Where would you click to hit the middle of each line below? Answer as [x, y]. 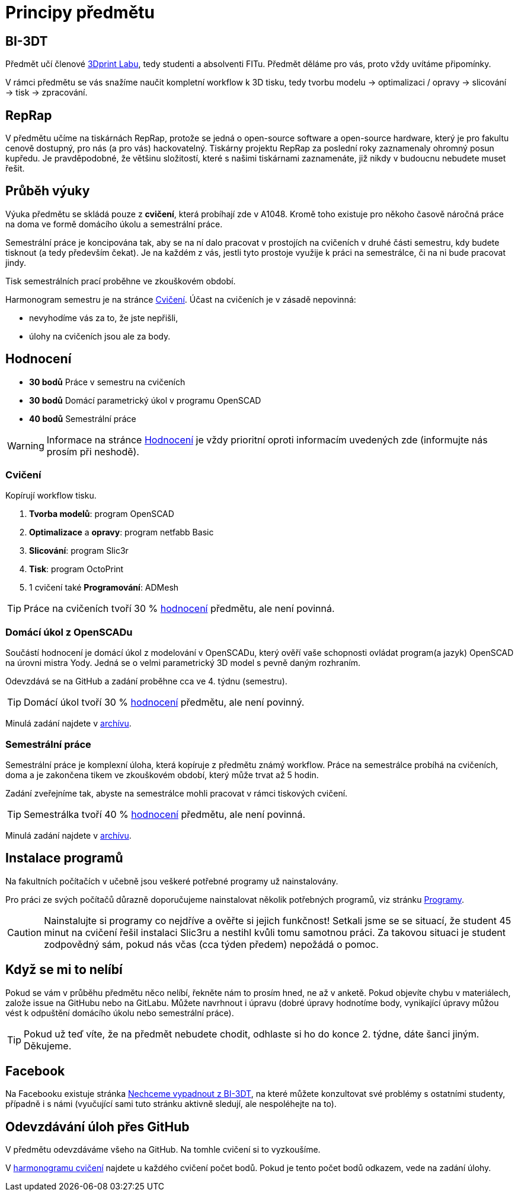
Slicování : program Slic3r [79, 551]
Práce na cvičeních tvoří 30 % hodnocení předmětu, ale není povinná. [179, 609]
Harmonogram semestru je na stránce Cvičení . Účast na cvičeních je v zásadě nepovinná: [181, 299]
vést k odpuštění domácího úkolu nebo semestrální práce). [120, 1013]
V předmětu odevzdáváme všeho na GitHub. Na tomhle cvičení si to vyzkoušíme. [163, 1150]
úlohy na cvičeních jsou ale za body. [100, 336]
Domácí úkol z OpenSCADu [69, 632]
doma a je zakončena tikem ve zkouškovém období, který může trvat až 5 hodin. [162, 775]
